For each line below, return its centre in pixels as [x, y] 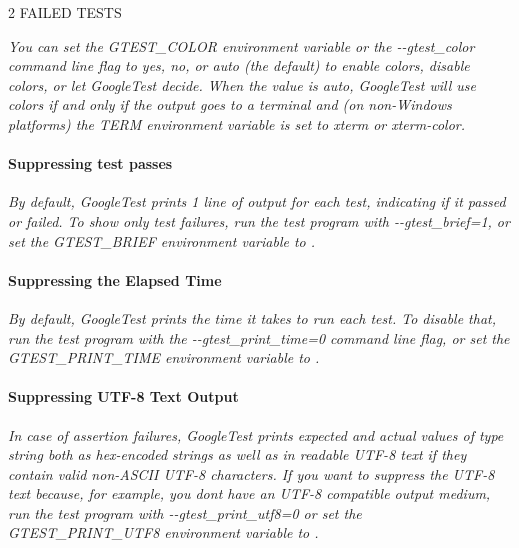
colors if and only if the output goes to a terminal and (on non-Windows [230, 104]
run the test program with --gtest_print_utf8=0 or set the [185, 512]
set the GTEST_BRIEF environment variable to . [162, 240]
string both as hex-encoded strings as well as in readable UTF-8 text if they [237, 454]
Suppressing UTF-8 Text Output [123, 396]
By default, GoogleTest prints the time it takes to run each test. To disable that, [252, 317]
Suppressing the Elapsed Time [115, 279]
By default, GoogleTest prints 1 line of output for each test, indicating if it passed [257, 201]
